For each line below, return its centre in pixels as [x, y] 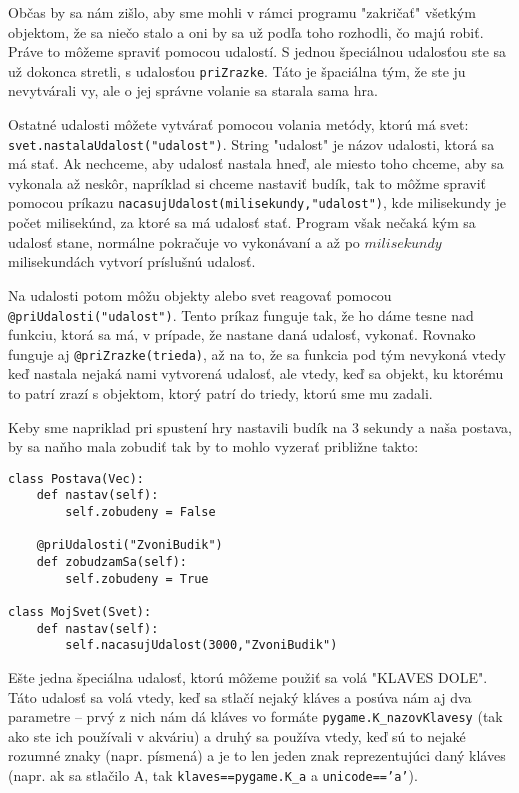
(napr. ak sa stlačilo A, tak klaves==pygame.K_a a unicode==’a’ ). [213, 775]
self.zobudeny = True [137, 578]
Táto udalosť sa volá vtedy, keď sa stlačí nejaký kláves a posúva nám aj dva [240, 696]
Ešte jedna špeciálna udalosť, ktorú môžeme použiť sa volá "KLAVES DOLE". [248, 677]
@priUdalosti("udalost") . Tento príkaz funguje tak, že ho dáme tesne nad [241, 314]
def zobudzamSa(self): [111, 562]
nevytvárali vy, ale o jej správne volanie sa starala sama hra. [193, 90]
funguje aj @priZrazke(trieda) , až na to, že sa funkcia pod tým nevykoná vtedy [257, 353]
